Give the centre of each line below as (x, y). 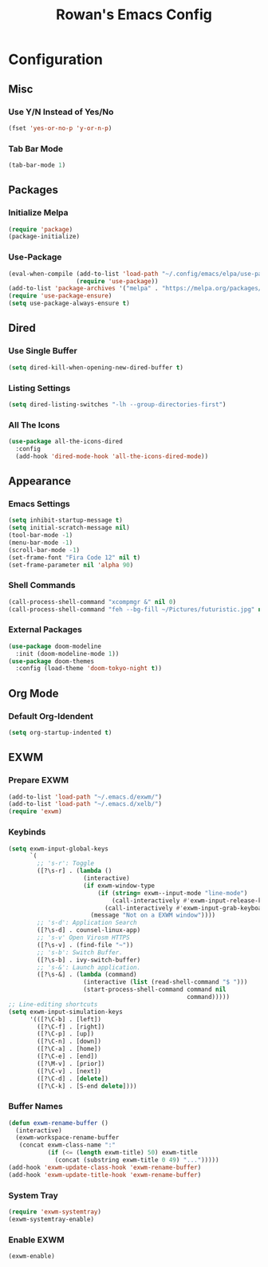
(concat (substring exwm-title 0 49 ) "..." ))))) (137, 1160)
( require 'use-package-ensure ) (60, 296)
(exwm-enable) (32, 1257)
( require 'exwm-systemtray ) (55, 1212)
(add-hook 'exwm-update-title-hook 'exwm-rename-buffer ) (105, 1174)
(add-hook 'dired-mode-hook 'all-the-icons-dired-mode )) (112, 456)
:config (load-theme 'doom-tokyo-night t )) (89, 669)
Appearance (40, 482)
